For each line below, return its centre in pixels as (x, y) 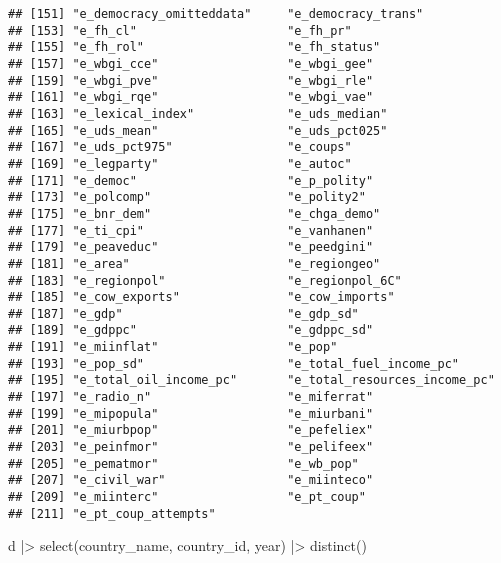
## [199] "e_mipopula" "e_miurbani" (191, 413)
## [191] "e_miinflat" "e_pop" (173, 347)
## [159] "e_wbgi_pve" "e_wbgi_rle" (191, 80)
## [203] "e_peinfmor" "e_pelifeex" (191, 447)
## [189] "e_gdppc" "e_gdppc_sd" (191, 330)
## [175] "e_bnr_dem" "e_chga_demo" (194, 213)
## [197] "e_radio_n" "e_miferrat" (191, 397)
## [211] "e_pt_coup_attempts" (112, 513)
